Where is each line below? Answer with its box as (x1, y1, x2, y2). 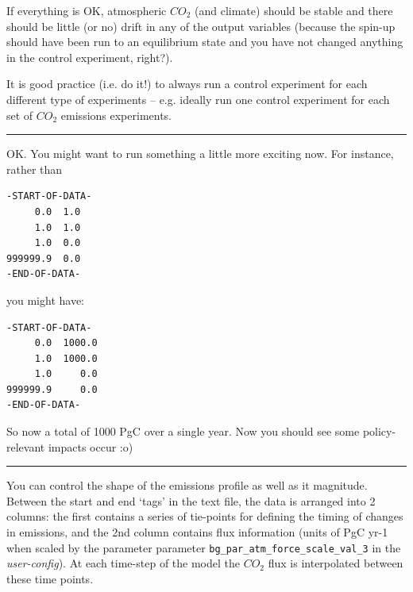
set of (6, 106, 33, 123)
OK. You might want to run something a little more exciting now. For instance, (6, 145, 394, 162)
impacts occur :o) (48, 438, 133, 455)
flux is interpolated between (268, 555, 403, 571)
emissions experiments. (60, 106, 172, 123)
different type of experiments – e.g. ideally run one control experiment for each (6, 90, 390, 107)
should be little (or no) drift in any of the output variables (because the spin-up (6, 17, 396, 34)
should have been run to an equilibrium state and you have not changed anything (6, 33, 403, 50)
